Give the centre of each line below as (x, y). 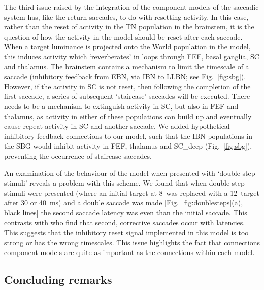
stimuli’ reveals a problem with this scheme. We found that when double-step (124, 183)
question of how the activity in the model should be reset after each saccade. (123, 36)
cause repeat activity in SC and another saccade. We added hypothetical (117, 126)
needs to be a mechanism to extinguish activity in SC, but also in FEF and (121, 106)
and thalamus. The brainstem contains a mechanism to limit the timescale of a (127, 66)
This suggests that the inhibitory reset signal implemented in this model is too (126, 232)
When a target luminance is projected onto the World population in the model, (127, 46)
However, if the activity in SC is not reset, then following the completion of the (127, 86)
